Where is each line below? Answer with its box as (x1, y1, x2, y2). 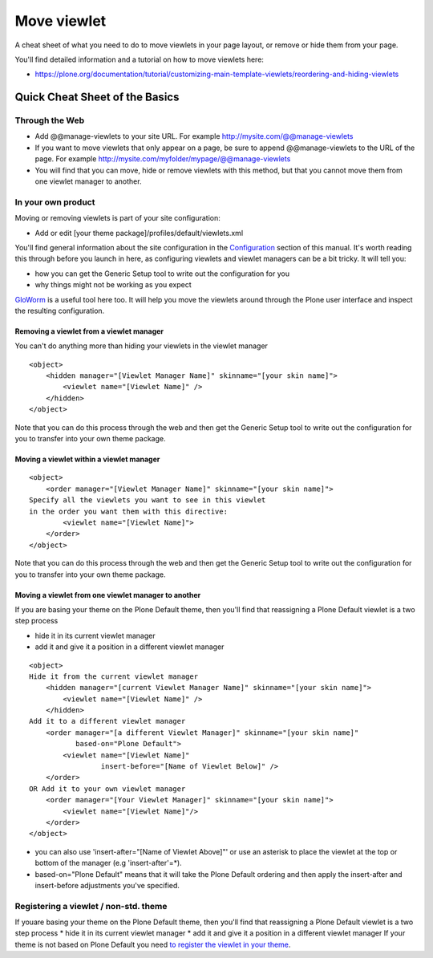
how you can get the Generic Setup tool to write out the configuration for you (34, 269, 290, 278)
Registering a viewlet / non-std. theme (14, 900, 168, 911)
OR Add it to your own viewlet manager (29, 784, 186, 794)
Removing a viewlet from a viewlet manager (14, 326, 164, 336)
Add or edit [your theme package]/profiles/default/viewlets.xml (34, 228, 244, 237)
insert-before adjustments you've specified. (34, 880, 180, 890)
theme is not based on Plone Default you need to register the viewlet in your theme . (14, 940, 291, 949)
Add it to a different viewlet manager (29, 716, 186, 726)
